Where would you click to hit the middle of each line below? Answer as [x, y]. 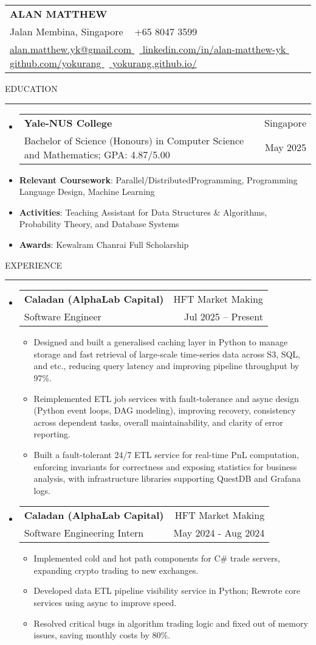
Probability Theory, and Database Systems [99, 224]
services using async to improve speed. [105, 603]
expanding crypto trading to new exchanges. [116, 570]
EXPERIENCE [34, 265]
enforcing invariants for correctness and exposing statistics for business [165, 466]
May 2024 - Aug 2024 [219, 533]
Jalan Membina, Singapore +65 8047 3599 [104, 31]
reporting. [52, 434]
